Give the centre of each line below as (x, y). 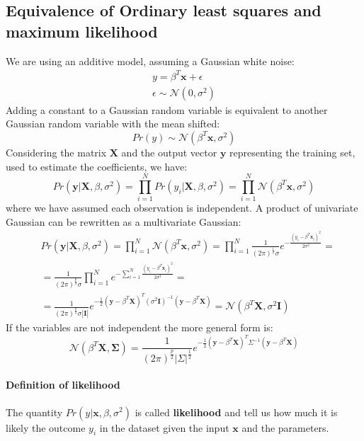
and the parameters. (285, 427)
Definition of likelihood (63, 385)
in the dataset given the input (164, 427)
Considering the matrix (56, 152)
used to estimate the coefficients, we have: (97, 166)
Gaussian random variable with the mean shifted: (113, 124)
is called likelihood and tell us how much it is (236, 412)
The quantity (34, 412)
